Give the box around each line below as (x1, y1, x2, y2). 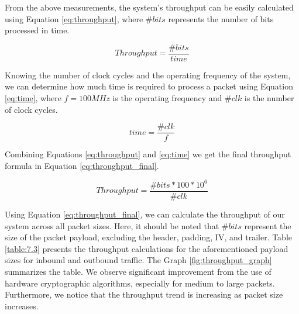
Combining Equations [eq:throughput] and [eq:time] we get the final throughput (5, 148, 291, 160)
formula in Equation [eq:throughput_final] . (5, 159, 159, 171)
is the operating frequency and (112, 92, 222, 104)
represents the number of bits (168, 12, 274, 25)
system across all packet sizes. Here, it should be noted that (5, 219, 219, 232)
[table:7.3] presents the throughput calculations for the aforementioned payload (5, 242, 288, 254)
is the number (244, 92, 294, 104)
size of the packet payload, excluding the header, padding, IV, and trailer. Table (5, 231, 293, 243)
